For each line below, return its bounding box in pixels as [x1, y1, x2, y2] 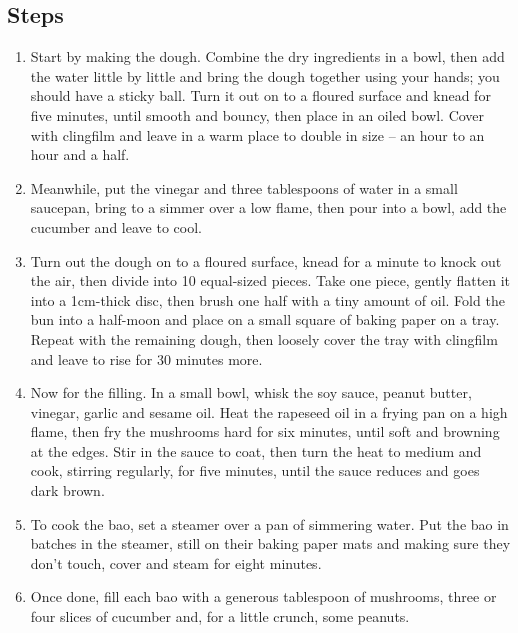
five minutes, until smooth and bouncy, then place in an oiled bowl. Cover [30, 104, 485, 125]
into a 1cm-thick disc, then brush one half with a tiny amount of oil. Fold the [30, 289, 505, 310]
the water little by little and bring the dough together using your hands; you [30, 65, 500, 86]
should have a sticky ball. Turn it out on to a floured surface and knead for [30, 85, 491, 106]
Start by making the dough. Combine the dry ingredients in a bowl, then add [30, 46, 505, 67]
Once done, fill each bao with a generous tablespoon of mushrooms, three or [30, 586, 497, 607]
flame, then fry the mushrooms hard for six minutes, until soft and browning [30, 421, 500, 442]
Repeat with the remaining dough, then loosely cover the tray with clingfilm [30, 328, 498, 349]
